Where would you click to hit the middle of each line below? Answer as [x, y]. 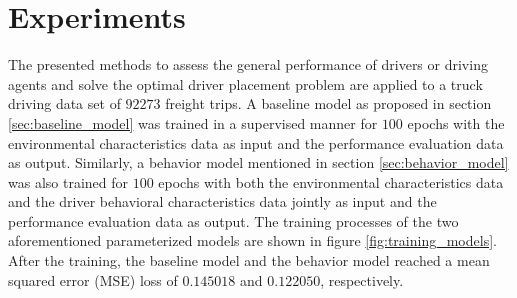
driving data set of [64, 103]
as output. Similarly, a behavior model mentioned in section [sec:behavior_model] [258, 162]
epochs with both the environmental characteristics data [331, 181]
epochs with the [456, 122]
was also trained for [68, 181]
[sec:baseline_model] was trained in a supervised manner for [193, 122]
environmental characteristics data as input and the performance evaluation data [256, 142]
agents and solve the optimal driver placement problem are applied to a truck [245, 83]
